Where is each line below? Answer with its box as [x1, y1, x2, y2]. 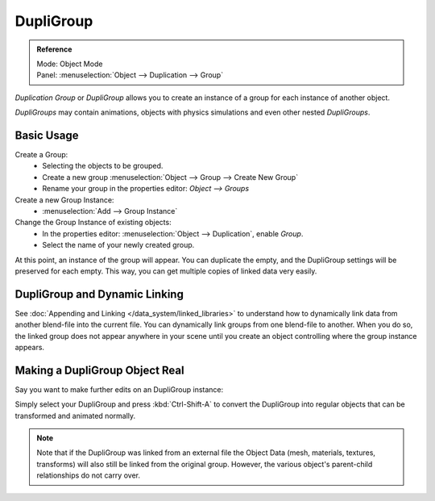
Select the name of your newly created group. [42, 240, 195, 250]
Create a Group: [14, 150, 68, 160]
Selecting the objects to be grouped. [42, 161, 164, 171]
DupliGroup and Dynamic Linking [14, 287, 184, 301]
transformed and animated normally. [14, 411, 136, 420]
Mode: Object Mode [36, 59, 103, 69]
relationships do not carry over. [36, 470, 141, 480]
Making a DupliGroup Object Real [14, 363, 184, 377]
